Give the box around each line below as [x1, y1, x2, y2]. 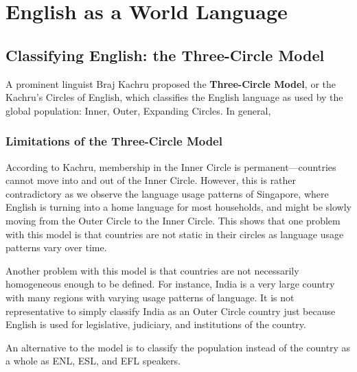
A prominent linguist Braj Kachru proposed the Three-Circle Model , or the [5, 76, 336, 91]
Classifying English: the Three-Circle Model [5, 44, 325, 65]
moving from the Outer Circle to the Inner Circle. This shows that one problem [5, 213, 341, 227]
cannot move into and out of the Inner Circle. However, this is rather [5, 173, 297, 187]
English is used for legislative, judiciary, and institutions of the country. [5, 317, 306, 332]
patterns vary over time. [5, 240, 107, 255]
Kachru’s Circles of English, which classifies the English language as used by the [5, 90, 343, 104]
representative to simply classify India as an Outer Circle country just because [5, 303, 336, 318]
